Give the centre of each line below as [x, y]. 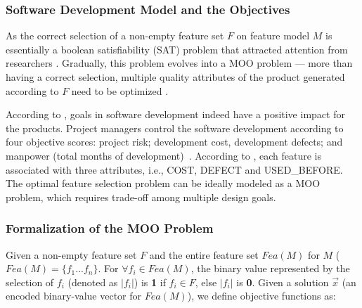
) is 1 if [150, 282]
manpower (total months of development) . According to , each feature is [164, 155]
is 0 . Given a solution [283, 282]
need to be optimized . [120, 90]
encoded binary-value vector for [74, 296]
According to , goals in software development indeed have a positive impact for [175, 114]
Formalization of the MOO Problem [110, 228]
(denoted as [93, 282]
